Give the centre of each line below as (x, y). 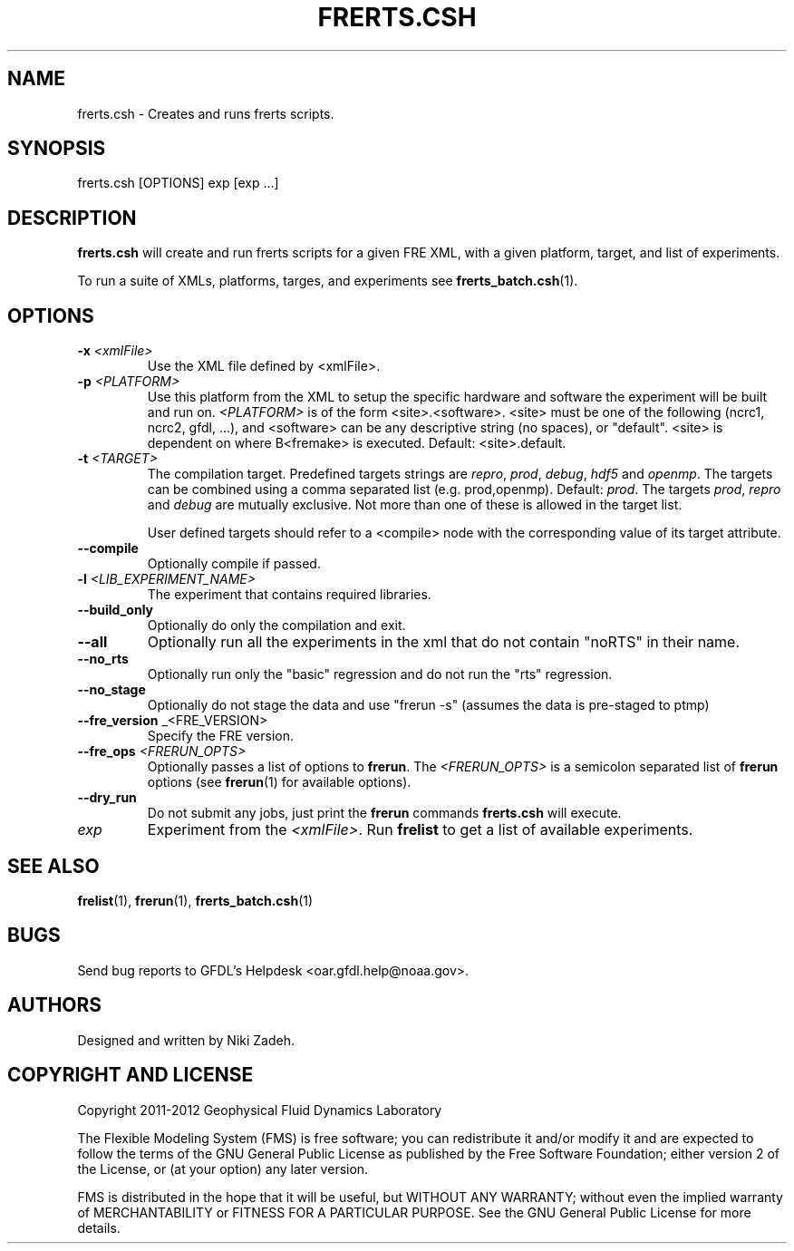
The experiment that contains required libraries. (289, 595)
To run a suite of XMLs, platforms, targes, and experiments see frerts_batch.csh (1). (328, 281)
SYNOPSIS (57, 149)
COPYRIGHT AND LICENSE (131, 1075)
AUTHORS (55, 1005)
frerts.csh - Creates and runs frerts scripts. (206, 113)
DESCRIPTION (72, 218)
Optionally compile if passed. (234, 564)
